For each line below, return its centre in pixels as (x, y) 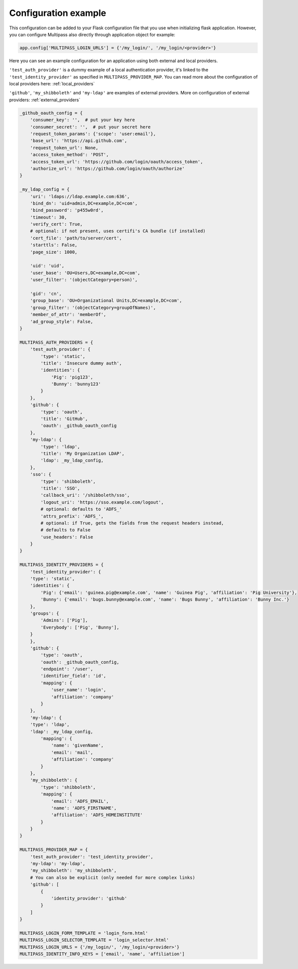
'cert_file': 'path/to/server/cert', (76, 238)
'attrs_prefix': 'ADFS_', (72, 516)
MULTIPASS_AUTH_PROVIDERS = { (56, 342)
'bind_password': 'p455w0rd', (67, 210)
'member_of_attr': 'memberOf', (68, 315)
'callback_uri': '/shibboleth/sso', (85, 495)
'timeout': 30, (48, 217)
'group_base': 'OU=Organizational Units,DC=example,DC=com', (106, 301)
